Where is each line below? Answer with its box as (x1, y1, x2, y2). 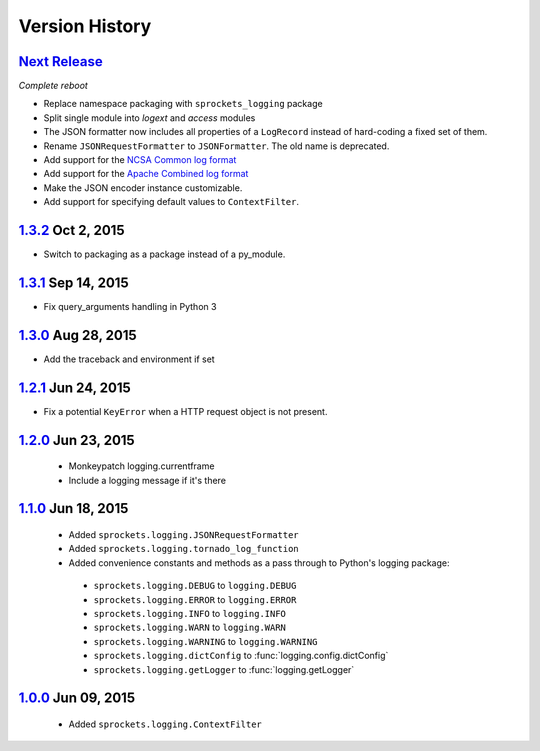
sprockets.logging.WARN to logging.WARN (93, 621, 287, 634)
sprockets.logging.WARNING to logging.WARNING (93, 635, 318, 647)
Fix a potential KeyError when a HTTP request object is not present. (43, 405, 328, 417)
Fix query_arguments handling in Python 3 (43, 301, 217, 312)
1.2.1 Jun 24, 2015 (18, 379, 132, 396)
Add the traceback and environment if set (43, 353, 215, 365)
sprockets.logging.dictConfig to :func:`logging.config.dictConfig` (93, 650, 389, 662)
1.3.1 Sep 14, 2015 (18, 274, 129, 291)
